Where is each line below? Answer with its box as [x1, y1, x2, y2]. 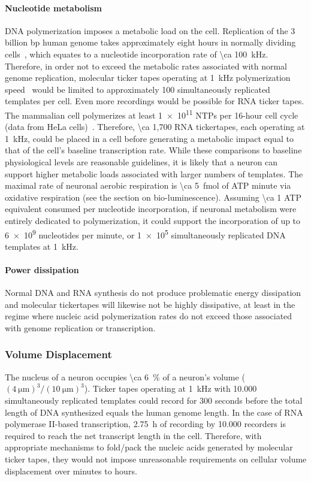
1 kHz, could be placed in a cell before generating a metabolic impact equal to [5, 132, 294, 144]
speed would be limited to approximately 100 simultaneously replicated [5, 83, 270, 95]
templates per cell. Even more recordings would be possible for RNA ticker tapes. [5, 95, 304, 107]
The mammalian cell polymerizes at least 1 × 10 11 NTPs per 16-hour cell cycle [5, 107, 298, 121]
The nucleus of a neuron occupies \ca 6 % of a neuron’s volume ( [5, 370, 245, 383]
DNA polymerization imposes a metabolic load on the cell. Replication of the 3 [5, 24, 295, 37]
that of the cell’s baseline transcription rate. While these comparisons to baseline [5, 144, 302, 156]
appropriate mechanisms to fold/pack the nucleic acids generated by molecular [5, 441, 293, 453]
